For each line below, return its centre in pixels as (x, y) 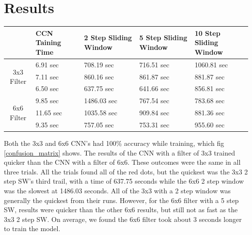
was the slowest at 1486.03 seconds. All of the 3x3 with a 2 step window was (117, 190)
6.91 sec (47, 64)
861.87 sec (154, 76)
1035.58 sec (101, 113)
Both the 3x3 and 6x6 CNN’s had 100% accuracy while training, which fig (114, 143)
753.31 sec (154, 124)
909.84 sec (154, 113)
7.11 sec (47, 76)
